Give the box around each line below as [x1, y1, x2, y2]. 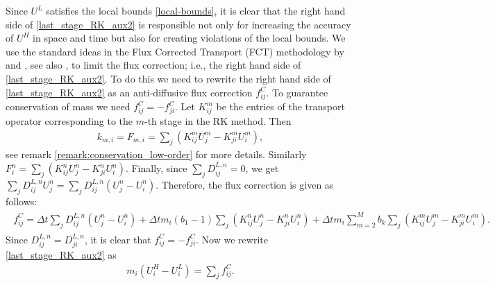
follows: [6, 193, 37, 208]
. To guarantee [266, 85, 328, 99]
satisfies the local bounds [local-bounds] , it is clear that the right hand [46, 3, 346, 17]
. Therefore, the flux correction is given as [156, 177, 334, 191]
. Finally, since [125, 161, 187, 175]
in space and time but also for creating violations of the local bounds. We [33, 31, 346, 45]
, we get [245, 161, 279, 175]
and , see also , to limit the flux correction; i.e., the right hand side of [6, 58, 301, 72]
